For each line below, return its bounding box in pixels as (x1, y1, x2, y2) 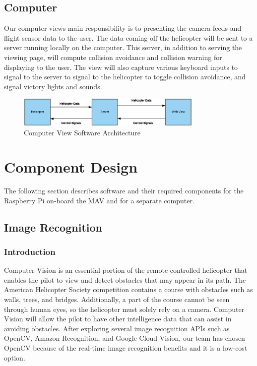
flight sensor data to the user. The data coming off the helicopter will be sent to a (4, 32, 253, 43)
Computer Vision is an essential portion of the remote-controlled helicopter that (4, 265, 248, 275)
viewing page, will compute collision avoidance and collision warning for (4, 52, 222, 62)
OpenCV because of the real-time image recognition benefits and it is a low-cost (4, 342, 248, 353)
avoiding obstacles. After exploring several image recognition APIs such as (4, 323, 230, 333)
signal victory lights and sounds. (4, 81, 102, 91)
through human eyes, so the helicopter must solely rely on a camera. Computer (4, 304, 245, 314)
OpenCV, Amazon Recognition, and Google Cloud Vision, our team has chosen (4, 333, 245, 343)
